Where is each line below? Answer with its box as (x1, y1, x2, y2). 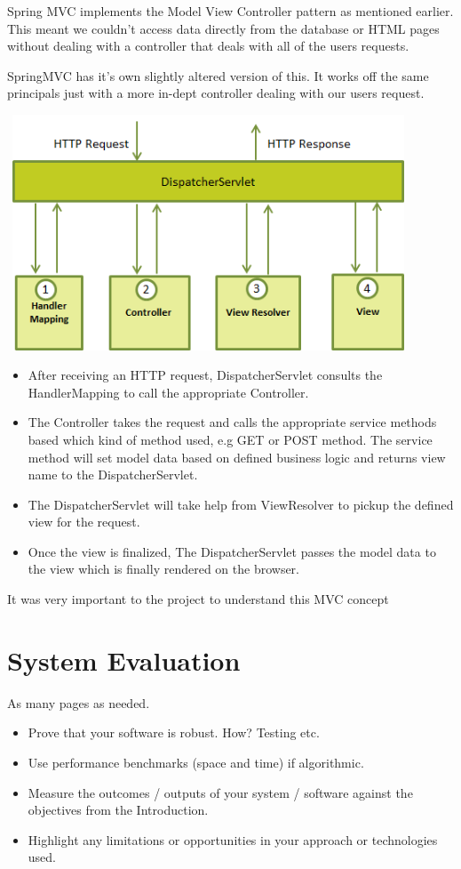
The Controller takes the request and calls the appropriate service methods (28, 413, 437, 431)
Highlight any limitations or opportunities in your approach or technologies (28, 830, 438, 849)
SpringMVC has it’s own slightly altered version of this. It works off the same (7, 66, 429, 84)
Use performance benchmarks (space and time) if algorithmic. (28, 752, 364, 771)
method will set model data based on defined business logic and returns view (28, 447, 446, 466)
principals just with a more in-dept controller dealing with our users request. (7, 84, 425, 102)
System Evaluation (7, 641, 241, 678)
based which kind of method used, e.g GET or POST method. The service (28, 430, 433, 448)
